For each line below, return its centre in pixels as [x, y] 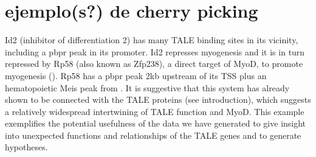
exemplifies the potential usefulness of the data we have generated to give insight [156, 123]
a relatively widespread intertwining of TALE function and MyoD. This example [155, 111]
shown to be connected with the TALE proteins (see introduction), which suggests [158, 99]
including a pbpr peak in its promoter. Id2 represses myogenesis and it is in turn [155, 51]
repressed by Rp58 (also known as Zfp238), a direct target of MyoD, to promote [154, 64]
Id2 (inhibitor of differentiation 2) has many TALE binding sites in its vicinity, [152, 40]
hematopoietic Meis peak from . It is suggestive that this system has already [147, 87]
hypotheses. [26, 147]
